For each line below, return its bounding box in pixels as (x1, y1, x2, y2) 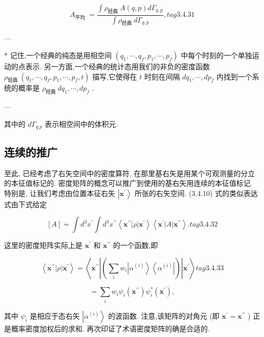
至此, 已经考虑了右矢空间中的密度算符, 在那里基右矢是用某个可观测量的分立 (4, 167, 255, 178)
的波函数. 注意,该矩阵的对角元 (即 (108, 310, 220, 321)
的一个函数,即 (113, 240, 158, 250)
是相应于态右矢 (30, 310, 80, 321)
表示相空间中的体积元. (45, 118, 118, 129)
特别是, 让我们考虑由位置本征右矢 (4, 187, 115, 198)
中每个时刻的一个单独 (181, 50, 252, 61)
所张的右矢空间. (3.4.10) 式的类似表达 (134, 187, 258, 198)
